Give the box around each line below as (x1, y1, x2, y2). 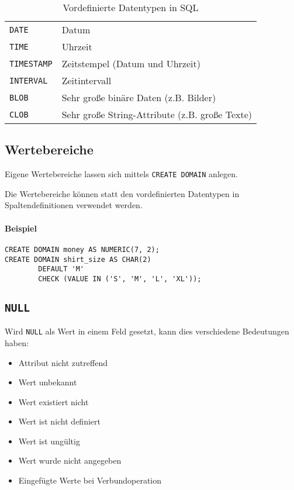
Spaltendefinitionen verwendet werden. (5, 199, 143, 211)
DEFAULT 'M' (38, 265, 85, 274)
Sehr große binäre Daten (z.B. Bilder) (61, 91, 216, 104)
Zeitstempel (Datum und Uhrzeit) (61, 57, 200, 70)
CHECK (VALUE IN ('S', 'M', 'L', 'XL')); (38, 274, 202, 283)
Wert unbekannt (18, 376, 77, 388)
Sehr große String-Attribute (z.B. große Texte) (61, 108, 253, 121)
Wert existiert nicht (18, 395, 89, 408)
